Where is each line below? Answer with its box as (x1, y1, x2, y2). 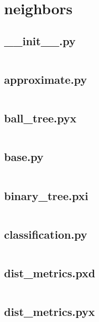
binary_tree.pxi (4, 187, 88, 203)
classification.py (4, 226, 87, 242)
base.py (4, 149, 43, 165)
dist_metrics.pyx (4, 304, 95, 319)
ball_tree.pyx (4, 110, 77, 126)
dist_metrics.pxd (4, 265, 95, 280)
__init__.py (4, 33, 76, 48)
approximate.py (4, 71, 87, 87)
